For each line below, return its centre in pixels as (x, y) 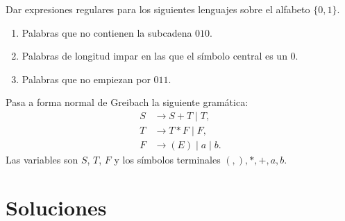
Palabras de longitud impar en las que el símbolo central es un (154, 56)
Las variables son (42, 160)
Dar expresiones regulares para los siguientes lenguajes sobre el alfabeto (158, 9)
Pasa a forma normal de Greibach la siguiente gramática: (127, 102)
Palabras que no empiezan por (86, 79)
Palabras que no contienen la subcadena (107, 32)
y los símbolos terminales (167, 160)
